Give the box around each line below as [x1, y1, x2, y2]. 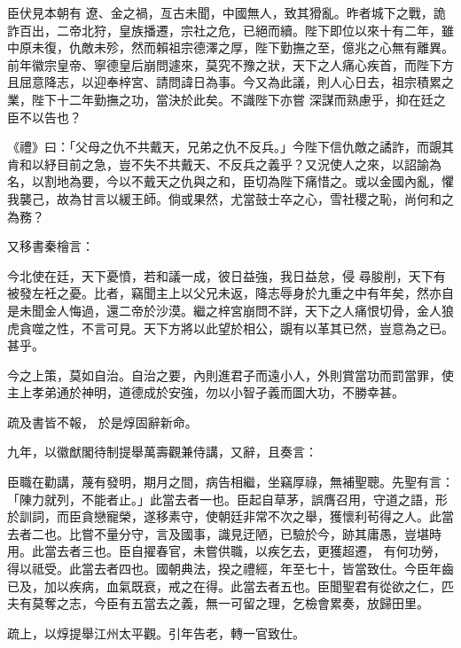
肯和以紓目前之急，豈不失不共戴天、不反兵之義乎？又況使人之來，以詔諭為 [7, 154, 441, 173]
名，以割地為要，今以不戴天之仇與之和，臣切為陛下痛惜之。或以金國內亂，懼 [7, 172, 454, 191]
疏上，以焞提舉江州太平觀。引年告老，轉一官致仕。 [7, 623, 305, 642]
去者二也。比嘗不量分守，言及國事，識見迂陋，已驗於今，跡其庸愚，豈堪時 [7, 524, 441, 543]
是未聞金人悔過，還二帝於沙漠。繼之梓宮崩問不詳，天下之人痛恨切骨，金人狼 [7, 301, 454, 319]
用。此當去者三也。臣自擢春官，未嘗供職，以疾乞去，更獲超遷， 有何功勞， [7, 542, 446, 560]
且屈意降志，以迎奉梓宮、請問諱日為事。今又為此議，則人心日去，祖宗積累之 [7, 73, 454, 91]
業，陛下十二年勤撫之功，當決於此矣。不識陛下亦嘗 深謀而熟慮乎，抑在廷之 [7, 90, 446, 108]
